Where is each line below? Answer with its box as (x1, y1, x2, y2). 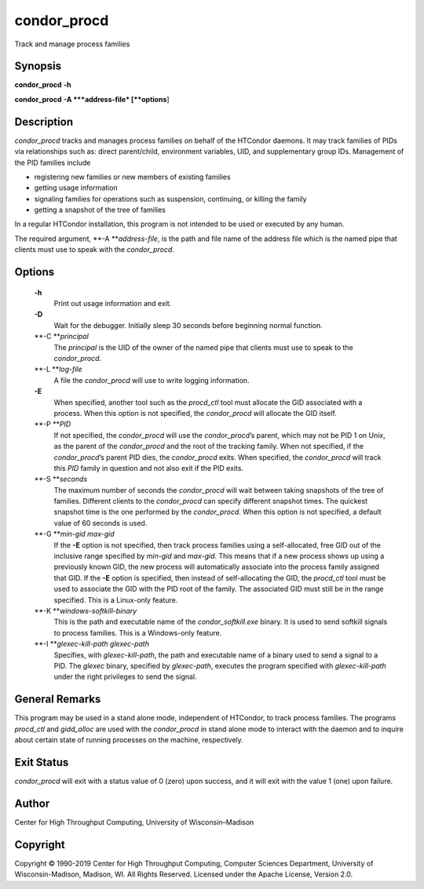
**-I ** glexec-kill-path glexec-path (34, 639, 149, 649)
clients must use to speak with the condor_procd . (14, 245, 174, 254)
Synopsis (14, 60, 62, 73)
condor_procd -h (14, 80, 71, 89)
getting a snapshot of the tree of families (34, 205, 166, 215)
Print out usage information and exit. (53, 299, 172, 308)
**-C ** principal (34, 332, 90, 341)
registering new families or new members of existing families (34, 172, 231, 181)
